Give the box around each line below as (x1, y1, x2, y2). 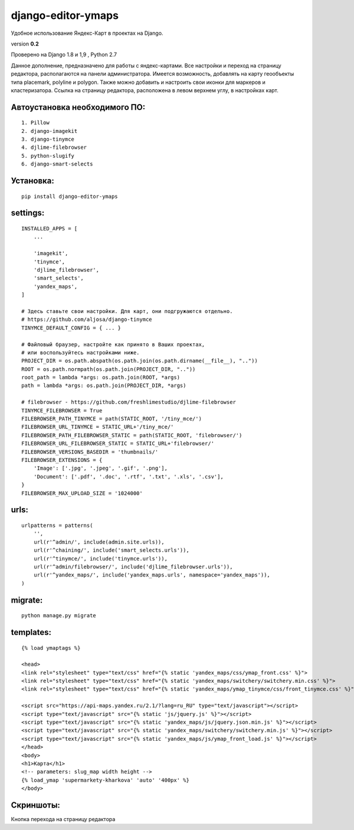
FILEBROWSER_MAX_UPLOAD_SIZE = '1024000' (21, 490, 143, 496)
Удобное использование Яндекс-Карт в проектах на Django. (11, 30, 163, 37)
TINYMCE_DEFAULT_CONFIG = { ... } (21, 324, 121, 331)
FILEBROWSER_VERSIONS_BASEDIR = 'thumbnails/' (21, 448, 159, 455)
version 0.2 (11, 40, 39, 47)
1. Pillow (21, 119, 50, 126)
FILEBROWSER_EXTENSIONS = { (21, 457, 103, 463)
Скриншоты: (11, 800, 60, 810)
